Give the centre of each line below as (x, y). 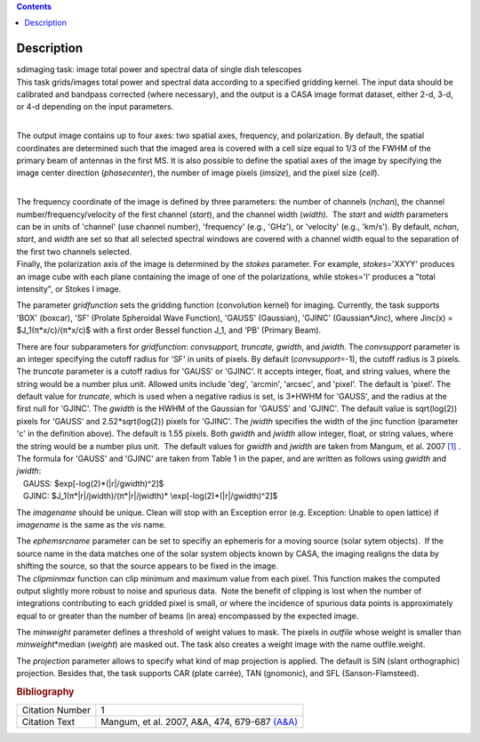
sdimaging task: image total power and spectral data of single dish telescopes (159, 69)
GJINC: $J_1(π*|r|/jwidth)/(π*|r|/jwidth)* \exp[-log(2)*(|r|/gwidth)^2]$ (150, 496)
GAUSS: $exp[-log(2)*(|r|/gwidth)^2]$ (93, 483)
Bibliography (45, 692)
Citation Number (56, 710)
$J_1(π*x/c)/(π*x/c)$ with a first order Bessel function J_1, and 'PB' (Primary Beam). (169, 330)
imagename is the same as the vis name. (91, 524)
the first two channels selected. (74, 251)
